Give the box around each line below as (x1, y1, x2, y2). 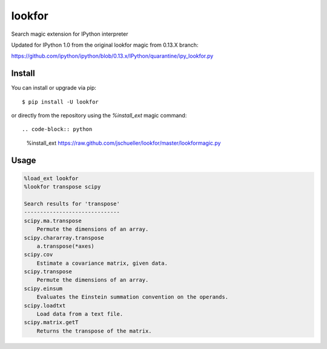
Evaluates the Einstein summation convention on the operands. (36, 294, 229, 301)
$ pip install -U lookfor (22, 98, 99, 105)
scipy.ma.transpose (24, 217, 82, 224)
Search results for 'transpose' (24, 200, 121, 207)
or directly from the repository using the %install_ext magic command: (11, 112, 187, 119)
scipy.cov (24, 251, 53, 258)
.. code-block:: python (22, 126, 93, 133)
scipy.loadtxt (24, 302, 66, 309)
